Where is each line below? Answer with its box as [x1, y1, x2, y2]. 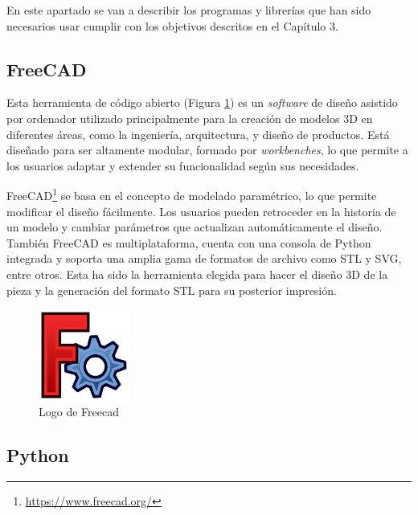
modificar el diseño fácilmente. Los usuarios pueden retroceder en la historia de [6, 202, 396, 219]
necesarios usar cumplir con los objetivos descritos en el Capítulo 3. [6, 17, 338, 34]
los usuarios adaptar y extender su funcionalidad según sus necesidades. [6, 157, 359, 174]
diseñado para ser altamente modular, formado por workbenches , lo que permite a [6, 141, 408, 158]
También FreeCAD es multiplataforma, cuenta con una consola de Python [6, 234, 371, 251]
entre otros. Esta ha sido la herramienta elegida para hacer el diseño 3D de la [6, 265, 388, 282]
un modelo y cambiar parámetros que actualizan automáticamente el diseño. [6, 219, 383, 235]
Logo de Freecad [39, 403, 119, 420]
